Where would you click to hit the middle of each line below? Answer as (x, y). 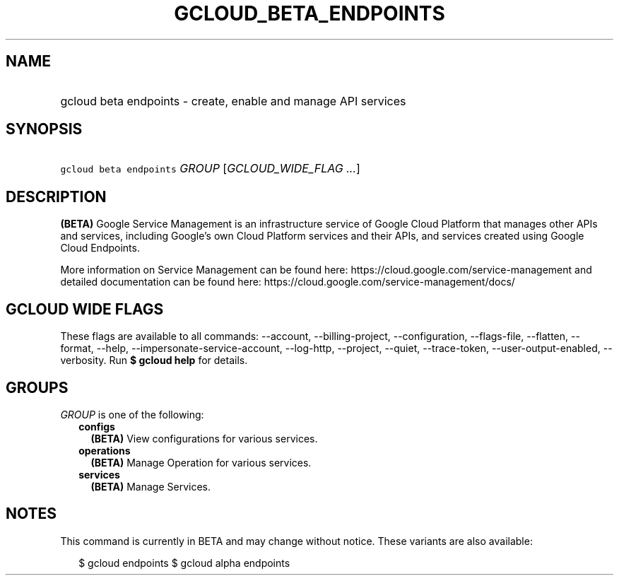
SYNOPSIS (44, 129)
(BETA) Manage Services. (151, 486)
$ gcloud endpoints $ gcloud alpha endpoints (184, 563)
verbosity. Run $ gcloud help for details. (154, 360)
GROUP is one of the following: (132, 414)
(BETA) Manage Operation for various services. (201, 462)
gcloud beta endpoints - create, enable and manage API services (233, 101)
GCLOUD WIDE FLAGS (85, 309)
